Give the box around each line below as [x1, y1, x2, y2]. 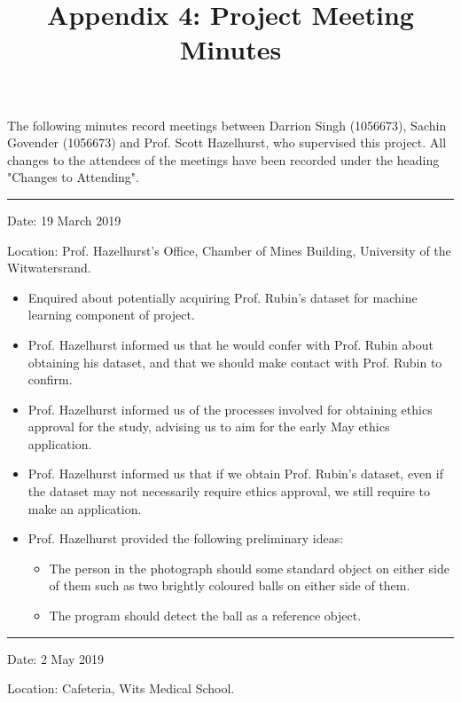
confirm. [27, 370, 73, 389]
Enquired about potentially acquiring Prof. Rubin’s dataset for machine [27, 288, 418, 306]
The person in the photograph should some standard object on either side [49, 558, 449, 577]
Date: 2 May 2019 [7, 649, 105, 667]
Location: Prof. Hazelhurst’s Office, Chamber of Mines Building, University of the [7, 241, 451, 259]
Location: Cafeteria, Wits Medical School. [7, 679, 235, 698]
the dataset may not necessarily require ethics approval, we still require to [27, 482, 431, 501]
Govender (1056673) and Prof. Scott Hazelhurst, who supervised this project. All [7, 133, 447, 152]
